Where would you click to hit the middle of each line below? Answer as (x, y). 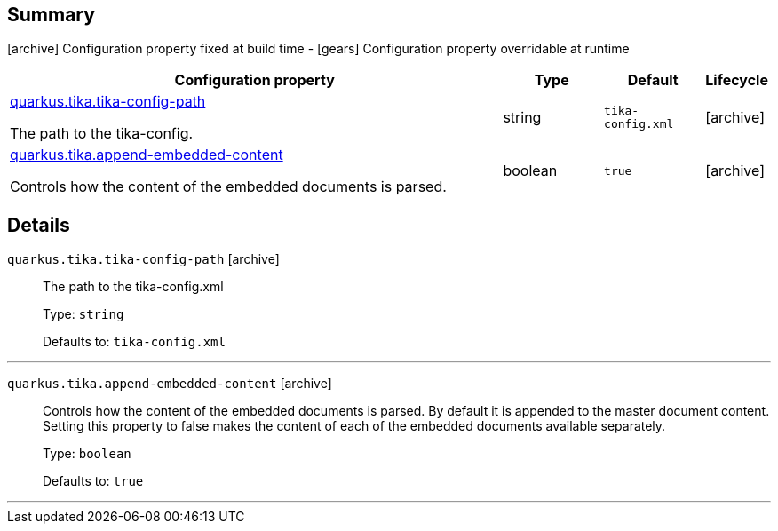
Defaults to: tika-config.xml (134, 342)
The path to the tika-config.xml (133, 287)
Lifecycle (737, 80)
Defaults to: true (93, 481)
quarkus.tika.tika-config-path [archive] (143, 259)
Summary (51, 15)
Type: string (83, 314)
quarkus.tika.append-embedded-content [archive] (170, 384)
